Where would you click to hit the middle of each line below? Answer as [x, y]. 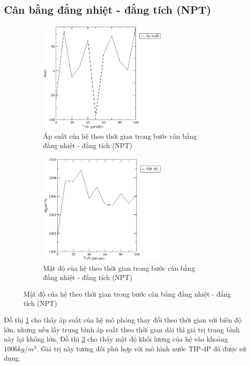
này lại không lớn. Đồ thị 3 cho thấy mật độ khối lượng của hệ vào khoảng [116, 339]
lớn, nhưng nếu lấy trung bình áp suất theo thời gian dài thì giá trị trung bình [122, 329]
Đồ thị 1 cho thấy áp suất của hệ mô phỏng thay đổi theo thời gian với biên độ [123, 320]
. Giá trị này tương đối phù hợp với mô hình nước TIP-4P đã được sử [141, 348]
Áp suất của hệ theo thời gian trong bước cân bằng [120, 136]
